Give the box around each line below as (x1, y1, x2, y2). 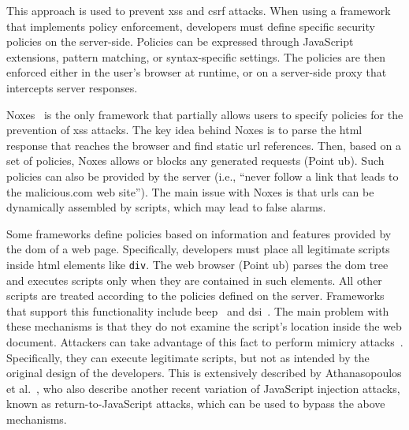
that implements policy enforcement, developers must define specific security (6, 17, 375, 34)
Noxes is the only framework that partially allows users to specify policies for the (6, 106, 403, 122)
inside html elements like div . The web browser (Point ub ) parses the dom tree (6, 256, 389, 272)
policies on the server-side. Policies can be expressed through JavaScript (6, 33, 354, 50)
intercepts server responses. (6, 79, 138, 95)
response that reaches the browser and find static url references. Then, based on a (6, 136, 401, 153)
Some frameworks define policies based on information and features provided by (6, 225, 392, 241)
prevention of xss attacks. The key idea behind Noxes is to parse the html (6, 122, 363, 138)
